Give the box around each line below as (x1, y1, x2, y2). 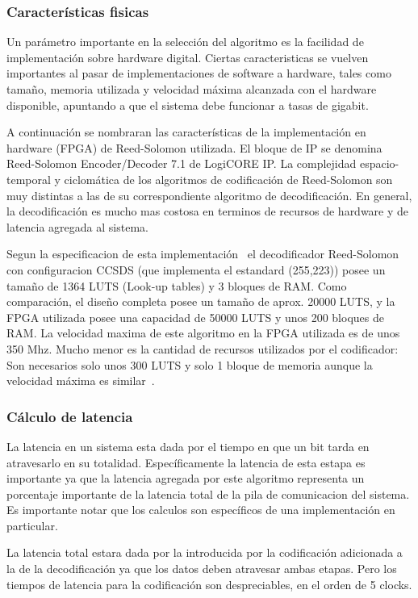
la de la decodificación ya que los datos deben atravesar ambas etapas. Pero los (6, 560, 397, 577)
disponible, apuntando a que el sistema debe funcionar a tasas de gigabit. (6, 96, 369, 113)
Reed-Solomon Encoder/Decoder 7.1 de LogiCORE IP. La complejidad (6, 155, 357, 172)
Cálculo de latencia (6, 406, 133, 426)
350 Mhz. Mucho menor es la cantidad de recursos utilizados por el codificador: (6, 340, 399, 357)
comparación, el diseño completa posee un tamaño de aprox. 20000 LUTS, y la (6, 293, 395, 310)
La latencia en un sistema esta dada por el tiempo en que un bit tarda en (6, 437, 370, 454)
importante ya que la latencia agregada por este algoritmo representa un (6, 470, 365, 487)
